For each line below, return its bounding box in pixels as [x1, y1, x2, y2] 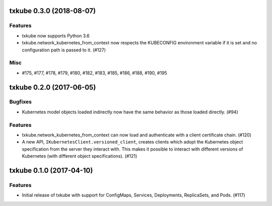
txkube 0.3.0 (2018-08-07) [9, 7, 96, 15]
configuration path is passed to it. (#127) [22, 47, 106, 53]
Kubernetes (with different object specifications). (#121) [22, 153, 138, 159]
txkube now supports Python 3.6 [22, 33, 90, 39]
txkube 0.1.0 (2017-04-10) [9, 166, 93, 175]
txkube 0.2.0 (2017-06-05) [9, 83, 96, 92]
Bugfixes [9, 98, 32, 105]
